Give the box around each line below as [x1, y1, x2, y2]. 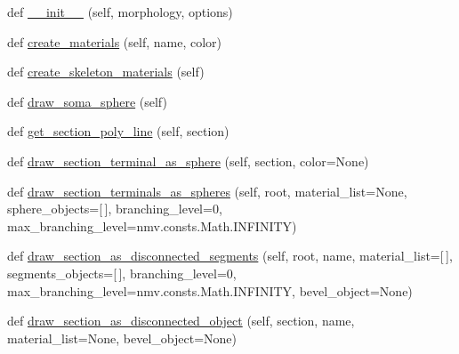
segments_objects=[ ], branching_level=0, [7, 263, 237, 282]
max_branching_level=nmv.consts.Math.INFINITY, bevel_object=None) [7, 281, 413, 300]
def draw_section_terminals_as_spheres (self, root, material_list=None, [7, 181, 407, 200]
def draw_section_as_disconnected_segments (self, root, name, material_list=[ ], [7, 246, 453, 265]
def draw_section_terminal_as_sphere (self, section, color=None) [7, 151, 369, 170]
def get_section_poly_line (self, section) [7, 122, 229, 141]
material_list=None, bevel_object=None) [7, 328, 237, 347]
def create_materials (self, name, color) [7, 32, 221, 51]
